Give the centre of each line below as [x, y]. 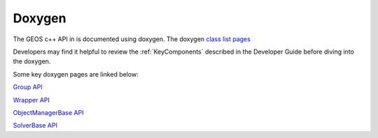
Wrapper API [31, 100]
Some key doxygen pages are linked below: [76, 74]
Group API [28, 87]
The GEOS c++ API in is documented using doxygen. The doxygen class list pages [132, 39]
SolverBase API [35, 125]
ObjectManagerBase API [48, 112]
